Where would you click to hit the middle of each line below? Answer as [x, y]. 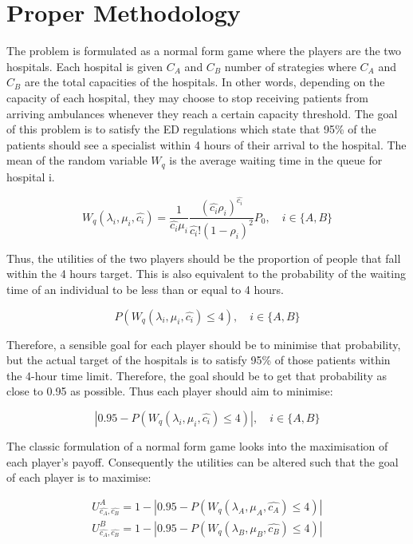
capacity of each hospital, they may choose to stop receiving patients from [187, 97]
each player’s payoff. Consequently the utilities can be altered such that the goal [203, 461]
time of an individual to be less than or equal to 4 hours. [145, 289]
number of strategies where [290, 66]
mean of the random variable [77, 160]
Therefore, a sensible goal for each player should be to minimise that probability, [204, 344]
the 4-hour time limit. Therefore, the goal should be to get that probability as [197, 375]
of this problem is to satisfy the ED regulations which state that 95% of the [191, 129]
